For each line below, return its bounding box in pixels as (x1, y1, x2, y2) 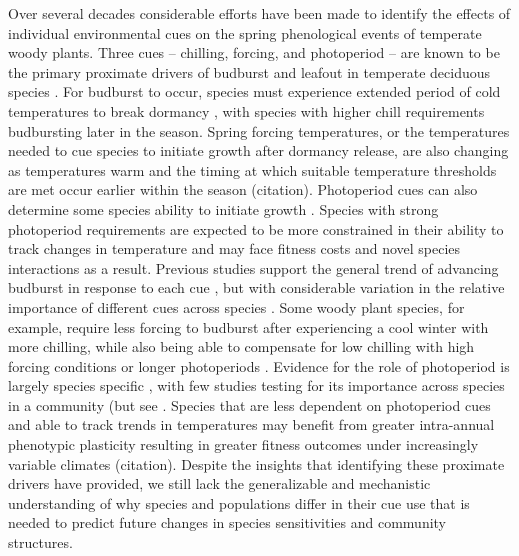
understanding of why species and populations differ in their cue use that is (8, 492, 470, 513)
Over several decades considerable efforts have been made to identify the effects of (8, 3, 511, 23)
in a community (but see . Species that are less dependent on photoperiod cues (8, 394, 491, 415)
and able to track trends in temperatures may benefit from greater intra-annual (8, 414, 495, 435)
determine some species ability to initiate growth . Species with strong (8, 198, 439, 219)
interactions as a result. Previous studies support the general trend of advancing (8, 257, 499, 278)
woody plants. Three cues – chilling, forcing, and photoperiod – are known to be (8, 42, 500, 63)
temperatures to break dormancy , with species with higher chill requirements (8, 100, 485, 121)
